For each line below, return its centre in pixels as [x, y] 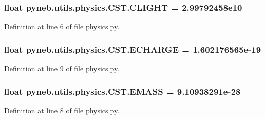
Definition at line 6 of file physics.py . [62, 26]
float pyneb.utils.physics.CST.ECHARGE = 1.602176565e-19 [133, 49]
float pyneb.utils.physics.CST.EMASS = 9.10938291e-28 [122, 91]
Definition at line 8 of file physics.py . [62, 110]
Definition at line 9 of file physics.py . [62, 68]
